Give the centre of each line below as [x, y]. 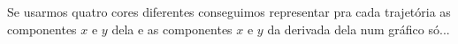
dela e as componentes [172, 29]
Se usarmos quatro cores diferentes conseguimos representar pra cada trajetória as [229, 11]
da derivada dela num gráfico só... [359, 29]
